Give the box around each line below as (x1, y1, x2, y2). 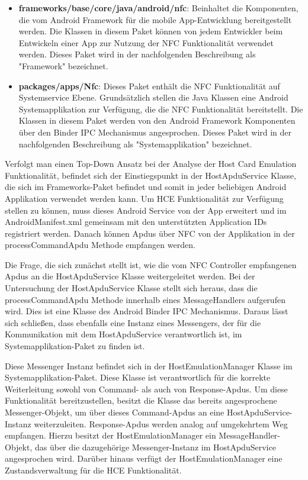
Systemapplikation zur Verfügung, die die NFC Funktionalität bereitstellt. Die (18, 102, 303, 115)
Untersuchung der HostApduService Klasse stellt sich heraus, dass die (5, 282, 258, 294)
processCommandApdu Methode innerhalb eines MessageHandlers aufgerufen (5, 293, 285, 305)
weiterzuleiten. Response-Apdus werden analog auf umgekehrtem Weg (34, 417, 288, 430)
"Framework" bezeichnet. (18, 59, 108, 72)
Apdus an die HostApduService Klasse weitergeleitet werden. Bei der (5, 270, 255, 282)
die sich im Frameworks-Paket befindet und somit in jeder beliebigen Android (5, 181, 287, 193)
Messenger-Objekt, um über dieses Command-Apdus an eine (5, 406, 224, 418)
